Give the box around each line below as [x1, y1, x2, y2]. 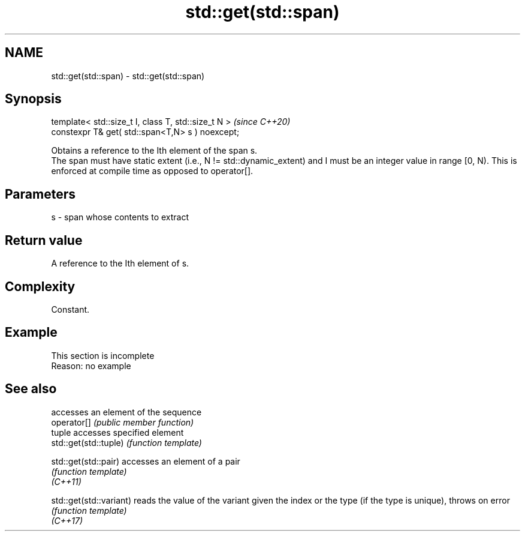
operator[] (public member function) [51, 417, 194, 427]
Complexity [5, 279, 76, 294]
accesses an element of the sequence [51, 406, 202, 417]
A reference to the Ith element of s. [51, 258, 189, 269]
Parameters [5, 186, 76, 202]
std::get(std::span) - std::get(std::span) [51, 70, 205, 81]
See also [5, 381, 57, 397]
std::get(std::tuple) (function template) [51, 437, 202, 448]
